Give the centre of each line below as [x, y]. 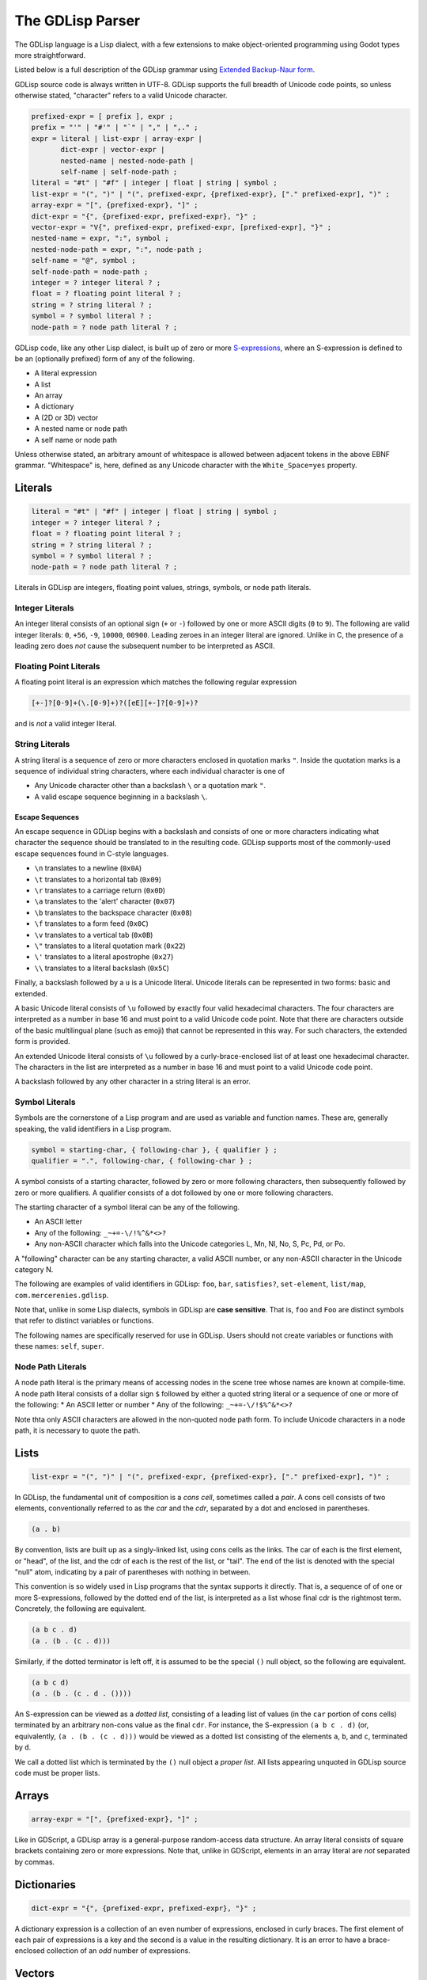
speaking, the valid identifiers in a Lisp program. [93, 1129]
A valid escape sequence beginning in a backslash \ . [121, 797]
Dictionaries [45, 1885]
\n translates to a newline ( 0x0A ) [88, 868]
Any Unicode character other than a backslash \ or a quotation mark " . [150, 786]
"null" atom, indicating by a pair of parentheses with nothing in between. [132, 1572]
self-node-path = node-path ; [90, 272]
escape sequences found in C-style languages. [92, 853]
